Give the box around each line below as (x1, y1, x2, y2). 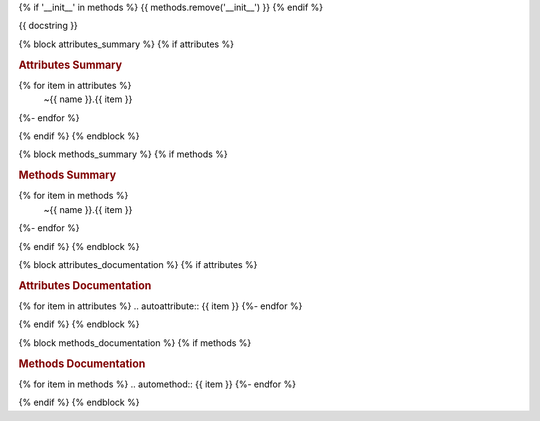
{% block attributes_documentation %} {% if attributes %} (18, 259, 258, 270)
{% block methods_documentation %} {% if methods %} (18, 336, 252, 349)
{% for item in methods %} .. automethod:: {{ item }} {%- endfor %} (18, 378, 297, 390)
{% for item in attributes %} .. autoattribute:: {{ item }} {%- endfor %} (18, 300, 303, 312)
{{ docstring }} (18, 20, 79, 32)
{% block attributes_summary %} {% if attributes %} (18, 38, 235, 50)
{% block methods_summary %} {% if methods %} (18, 148, 229, 160)
